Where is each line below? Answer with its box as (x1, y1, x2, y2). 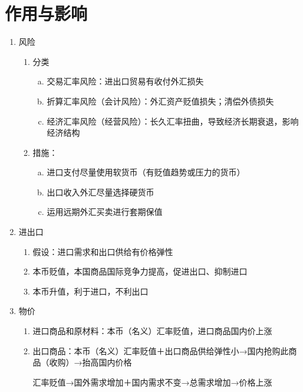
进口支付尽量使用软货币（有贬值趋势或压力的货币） (47, 166, 245, 178)
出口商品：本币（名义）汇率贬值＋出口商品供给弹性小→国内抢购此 (32, 344, 289, 357)
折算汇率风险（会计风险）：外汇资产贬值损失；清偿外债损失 (47, 94, 274, 107)
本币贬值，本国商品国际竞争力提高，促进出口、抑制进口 (32, 265, 248, 277)
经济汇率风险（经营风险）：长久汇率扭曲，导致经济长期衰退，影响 (47, 115, 299, 127)
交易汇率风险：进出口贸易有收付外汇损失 (47, 75, 204, 87)
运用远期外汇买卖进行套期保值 (47, 205, 163, 218)
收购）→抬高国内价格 (49, 356, 132, 368)
